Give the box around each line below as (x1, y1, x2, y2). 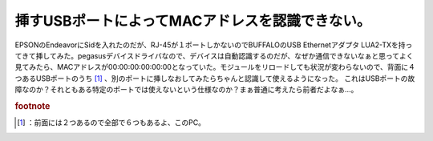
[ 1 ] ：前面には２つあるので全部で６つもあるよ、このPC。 (17, 118, 206, 127)
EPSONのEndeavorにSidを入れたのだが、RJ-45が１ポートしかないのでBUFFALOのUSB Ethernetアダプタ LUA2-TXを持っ (14, 40, 413, 50)
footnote (14, 100, 51, 111)
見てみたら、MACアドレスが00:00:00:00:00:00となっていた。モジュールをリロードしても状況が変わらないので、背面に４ (14, 62, 416, 72)
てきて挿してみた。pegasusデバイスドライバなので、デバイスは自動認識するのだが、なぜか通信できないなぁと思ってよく (14, 50, 414, 60)
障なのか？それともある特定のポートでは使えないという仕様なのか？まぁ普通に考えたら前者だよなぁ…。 (14, 85, 358, 95)
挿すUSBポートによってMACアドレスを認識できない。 (14, 12, 371, 30)
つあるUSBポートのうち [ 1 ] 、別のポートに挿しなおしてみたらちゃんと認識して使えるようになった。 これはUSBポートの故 (14, 73, 415, 83)
